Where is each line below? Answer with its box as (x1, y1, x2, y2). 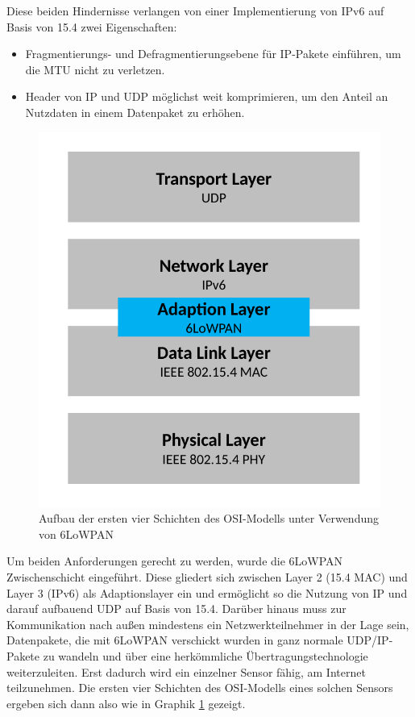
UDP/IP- (347, 632, 393, 648)
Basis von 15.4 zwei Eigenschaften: (6, 18, 177, 35)
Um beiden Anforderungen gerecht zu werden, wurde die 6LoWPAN (6, 552, 343, 569)
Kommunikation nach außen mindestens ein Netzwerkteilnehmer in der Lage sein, (6, 615, 409, 632)
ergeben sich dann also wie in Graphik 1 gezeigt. (6, 694, 246, 711)
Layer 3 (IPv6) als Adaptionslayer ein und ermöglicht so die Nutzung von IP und (6, 584, 408, 601)
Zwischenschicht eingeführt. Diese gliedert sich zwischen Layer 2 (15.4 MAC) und (6, 569, 408, 586)
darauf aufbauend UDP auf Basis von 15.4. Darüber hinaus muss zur (6, 600, 347, 617)
